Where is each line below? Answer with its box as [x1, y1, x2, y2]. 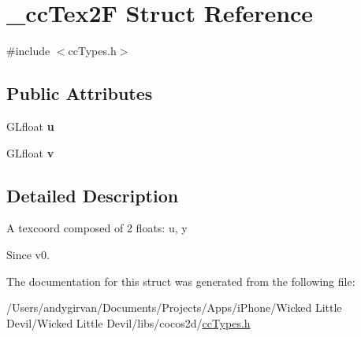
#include [6, 43, 50, 59]
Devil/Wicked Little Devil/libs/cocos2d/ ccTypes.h [6, 314, 251, 331]
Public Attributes [6, 81, 153, 106]
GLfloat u [6, 117, 54, 134]
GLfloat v [6, 144, 54, 161]
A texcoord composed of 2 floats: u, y [6, 220, 188, 236]
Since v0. [6, 246, 50, 262]
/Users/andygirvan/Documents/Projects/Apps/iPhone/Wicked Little [6, 299, 342, 316]
